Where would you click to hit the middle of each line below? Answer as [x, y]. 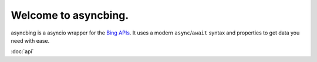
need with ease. [30, 40]
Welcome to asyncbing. [70, 15]
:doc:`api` [22, 51]
